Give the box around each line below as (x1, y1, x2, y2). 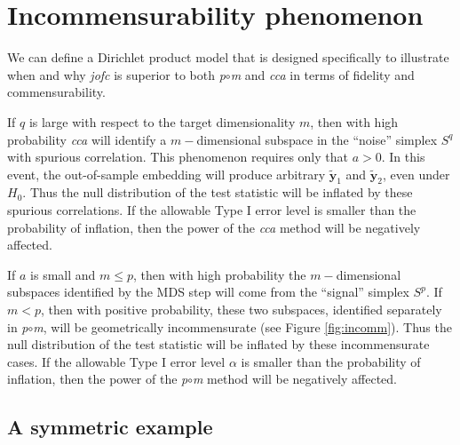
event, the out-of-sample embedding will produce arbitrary (7, 164, 326, 183)
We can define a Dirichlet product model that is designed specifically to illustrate (7, 48, 449, 67)
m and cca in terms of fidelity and (230, 65, 415, 83)
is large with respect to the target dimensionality (28, 112, 296, 131)
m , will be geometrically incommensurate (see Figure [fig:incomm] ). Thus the (33, 317, 452, 336)
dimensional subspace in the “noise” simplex (196, 130, 438, 148)
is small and (30, 265, 96, 283)
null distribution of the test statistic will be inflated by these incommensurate (7, 335, 430, 354)
